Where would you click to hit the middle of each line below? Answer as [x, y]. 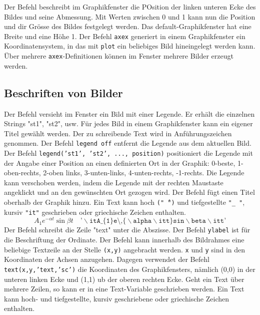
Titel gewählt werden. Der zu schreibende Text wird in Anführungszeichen [118, 133]
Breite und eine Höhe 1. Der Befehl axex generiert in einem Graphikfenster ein [125, 36]
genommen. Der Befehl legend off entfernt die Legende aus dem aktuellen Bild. [128, 143]
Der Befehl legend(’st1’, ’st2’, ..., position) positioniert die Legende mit [128, 152]
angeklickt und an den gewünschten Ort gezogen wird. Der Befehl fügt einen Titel [129, 192]
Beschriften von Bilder [63, 92]
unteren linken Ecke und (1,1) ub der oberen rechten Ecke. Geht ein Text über [124, 279]
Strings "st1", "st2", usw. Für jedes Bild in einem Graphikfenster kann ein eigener [128, 123]
